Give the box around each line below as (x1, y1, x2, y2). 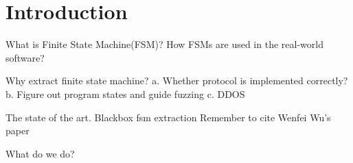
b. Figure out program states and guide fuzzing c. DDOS (5, 86, 245, 101)
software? (5, 50, 45, 64)
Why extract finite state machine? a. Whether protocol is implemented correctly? (5, 73, 348, 88)
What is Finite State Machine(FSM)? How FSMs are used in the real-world (5, 37, 323, 51)
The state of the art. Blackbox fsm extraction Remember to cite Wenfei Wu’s (5, 110, 331, 124)
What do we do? (5, 146, 75, 160)
